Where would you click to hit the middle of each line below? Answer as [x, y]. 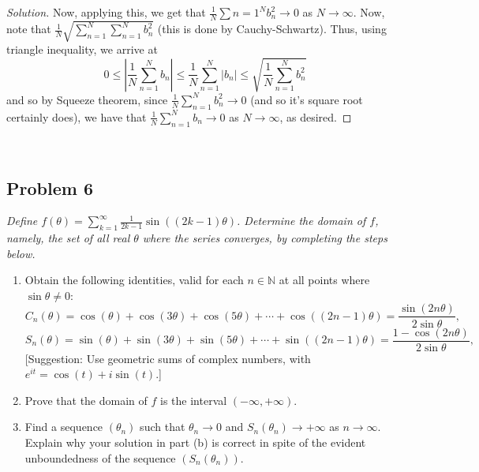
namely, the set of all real [68, 238]
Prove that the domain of [86, 400]
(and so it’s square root [307, 99]
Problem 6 [50, 187]
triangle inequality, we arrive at [82, 49]
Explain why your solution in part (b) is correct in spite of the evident [195, 442]
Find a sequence [64, 427]
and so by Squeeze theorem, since [87, 99]
